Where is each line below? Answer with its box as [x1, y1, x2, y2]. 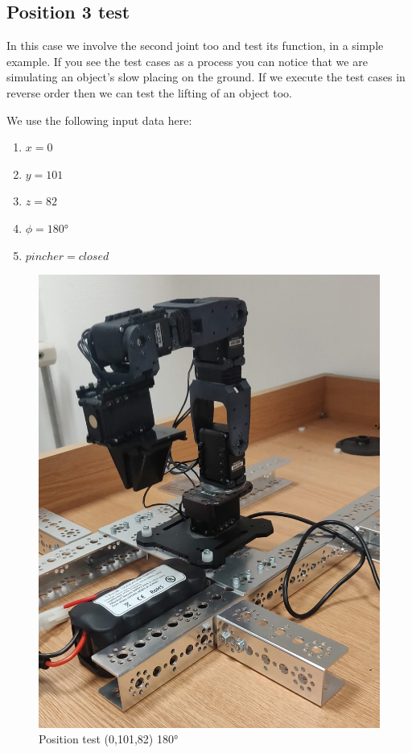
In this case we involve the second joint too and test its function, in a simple [6, 37, 384, 54]
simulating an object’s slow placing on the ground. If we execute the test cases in [6, 68, 406, 85]
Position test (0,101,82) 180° [39, 730, 179, 747]
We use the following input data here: [6, 111, 192, 128]
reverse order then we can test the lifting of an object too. [6, 84, 292, 101]
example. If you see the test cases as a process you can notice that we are [6, 52, 368, 69]
